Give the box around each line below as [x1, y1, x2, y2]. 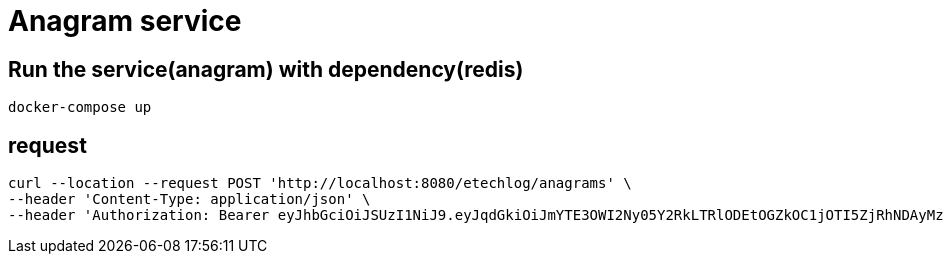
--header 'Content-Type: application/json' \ [8, 191, 371, 208]
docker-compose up [8, 99, 152, 116]
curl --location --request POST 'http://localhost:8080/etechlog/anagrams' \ [8, 175, 632, 192]
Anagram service [8, 4, 242, 38]
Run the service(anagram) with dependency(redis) [8, 56, 524, 82]
